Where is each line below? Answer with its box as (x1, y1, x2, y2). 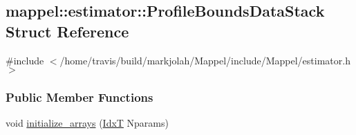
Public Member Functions (6, 89, 153, 106)
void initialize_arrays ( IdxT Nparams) (6, 116, 169, 130)
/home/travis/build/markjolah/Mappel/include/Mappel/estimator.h (59, 53, 350, 67)
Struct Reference (6, 20, 129, 42)
